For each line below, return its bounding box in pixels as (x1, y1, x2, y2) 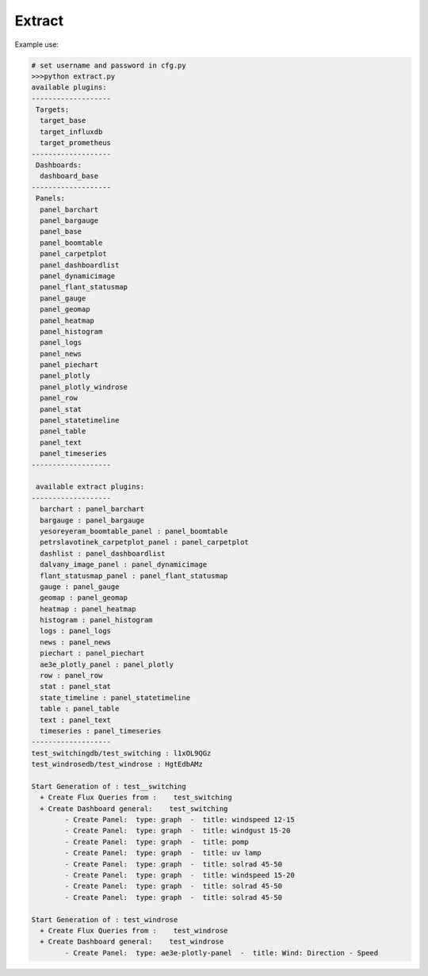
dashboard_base (40, 171, 99, 181)
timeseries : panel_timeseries (40, 726, 162, 735)
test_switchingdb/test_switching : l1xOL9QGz (31, 748, 212, 757)
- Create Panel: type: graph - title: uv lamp (64, 848, 262, 858)
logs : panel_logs (40, 626, 111, 636)
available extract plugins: (36, 482, 145, 492)
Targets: (36, 105, 70, 114)
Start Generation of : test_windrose (31, 915, 178, 924)
